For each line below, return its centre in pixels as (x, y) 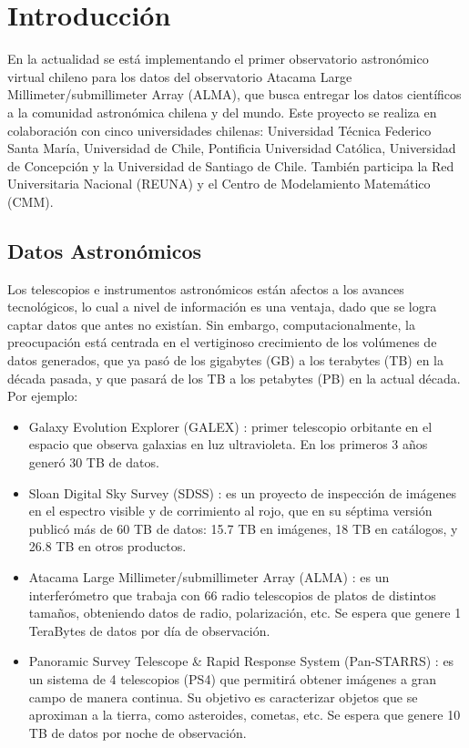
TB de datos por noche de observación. (138, 732)
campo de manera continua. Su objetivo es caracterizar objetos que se (223, 697)
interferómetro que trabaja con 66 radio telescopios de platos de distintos (232, 594)
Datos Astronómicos (105, 250)
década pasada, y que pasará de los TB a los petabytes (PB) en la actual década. (234, 378)
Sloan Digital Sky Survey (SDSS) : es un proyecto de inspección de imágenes (243, 492)
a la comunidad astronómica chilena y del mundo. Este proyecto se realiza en (222, 112)
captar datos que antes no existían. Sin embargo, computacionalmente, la (211, 324)
